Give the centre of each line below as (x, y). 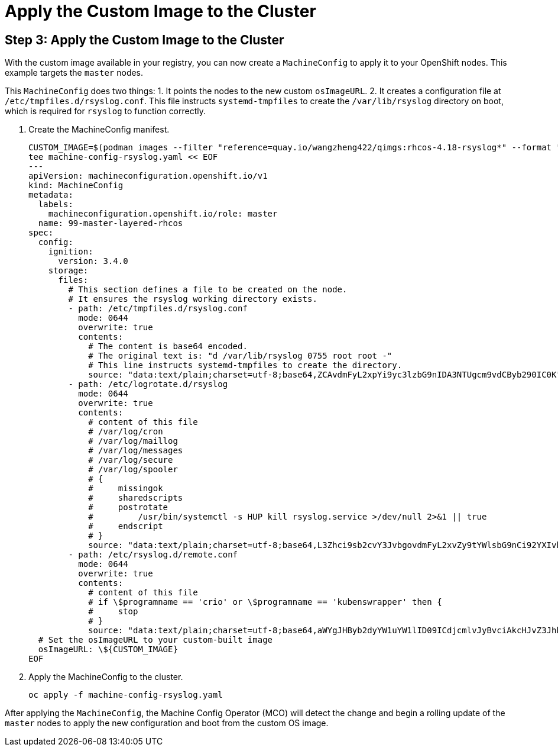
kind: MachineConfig (76, 186)
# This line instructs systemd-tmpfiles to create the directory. (245, 365)
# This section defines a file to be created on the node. (208, 290)
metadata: (51, 195)
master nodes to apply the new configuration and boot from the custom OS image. (167, 723)
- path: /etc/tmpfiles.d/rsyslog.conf (158, 309)
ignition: (71, 252)
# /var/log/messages (136, 451)
